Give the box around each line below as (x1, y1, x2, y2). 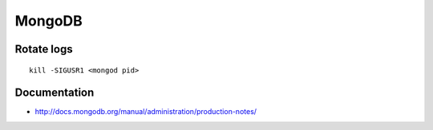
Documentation (14, 86, 95, 100)
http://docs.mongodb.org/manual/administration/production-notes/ (34, 107, 257, 116)
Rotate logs (14, 42, 73, 56)
